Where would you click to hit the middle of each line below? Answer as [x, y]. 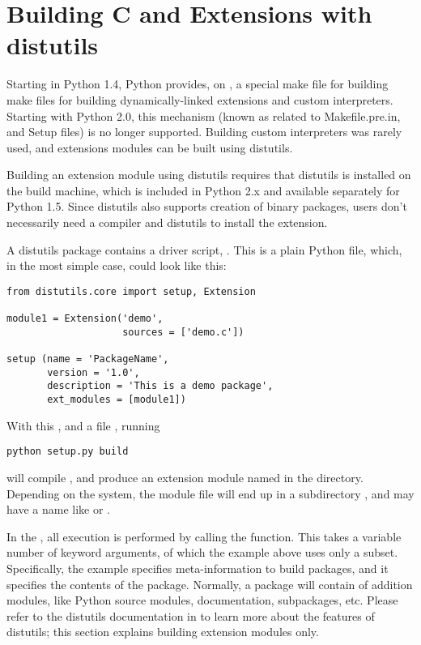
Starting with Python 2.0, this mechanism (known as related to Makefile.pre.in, [204, 115]
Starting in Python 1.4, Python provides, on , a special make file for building [198, 84]
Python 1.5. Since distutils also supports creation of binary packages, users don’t [207, 206]
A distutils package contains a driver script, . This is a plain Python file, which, [204, 249]
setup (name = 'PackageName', [88, 359]
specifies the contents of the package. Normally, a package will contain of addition [210, 584]
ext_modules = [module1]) [117, 400]
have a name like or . [58, 509]
